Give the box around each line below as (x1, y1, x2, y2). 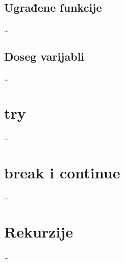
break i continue (4, 162, 120, 182)
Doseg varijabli (4, 48, 85, 64)
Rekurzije (4, 221, 73, 242)
